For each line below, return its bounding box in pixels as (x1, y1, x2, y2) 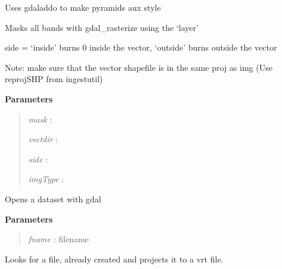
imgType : (28, 173, 64, 185)
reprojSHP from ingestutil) (5, 73, 103, 85)
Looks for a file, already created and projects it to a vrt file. (5, 252, 224, 265)
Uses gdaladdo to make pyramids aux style (5, 1, 161, 13)
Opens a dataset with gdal (5, 192, 101, 205)
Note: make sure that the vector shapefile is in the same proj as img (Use (5, 61, 272, 73)
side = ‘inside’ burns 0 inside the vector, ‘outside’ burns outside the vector (5, 41, 277, 54)
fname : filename (28, 233, 89, 245)
